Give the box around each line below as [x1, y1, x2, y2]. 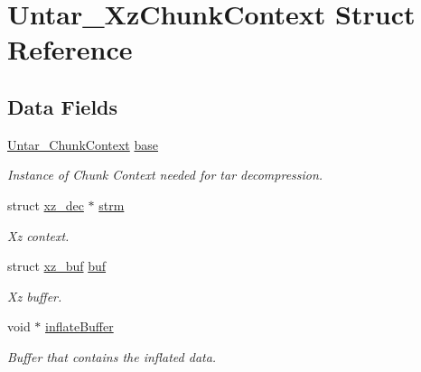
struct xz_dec [7, 195, 84, 214]
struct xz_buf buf [7, 256, 107, 275]
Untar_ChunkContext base [7, 135, 158, 153]
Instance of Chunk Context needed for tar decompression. [7, 165, 323, 184]
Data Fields [7, 92, 118, 120]
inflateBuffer [45, 317, 114, 336]
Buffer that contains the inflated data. [7, 347, 217, 366]
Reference [7, 31, 133, 68]
